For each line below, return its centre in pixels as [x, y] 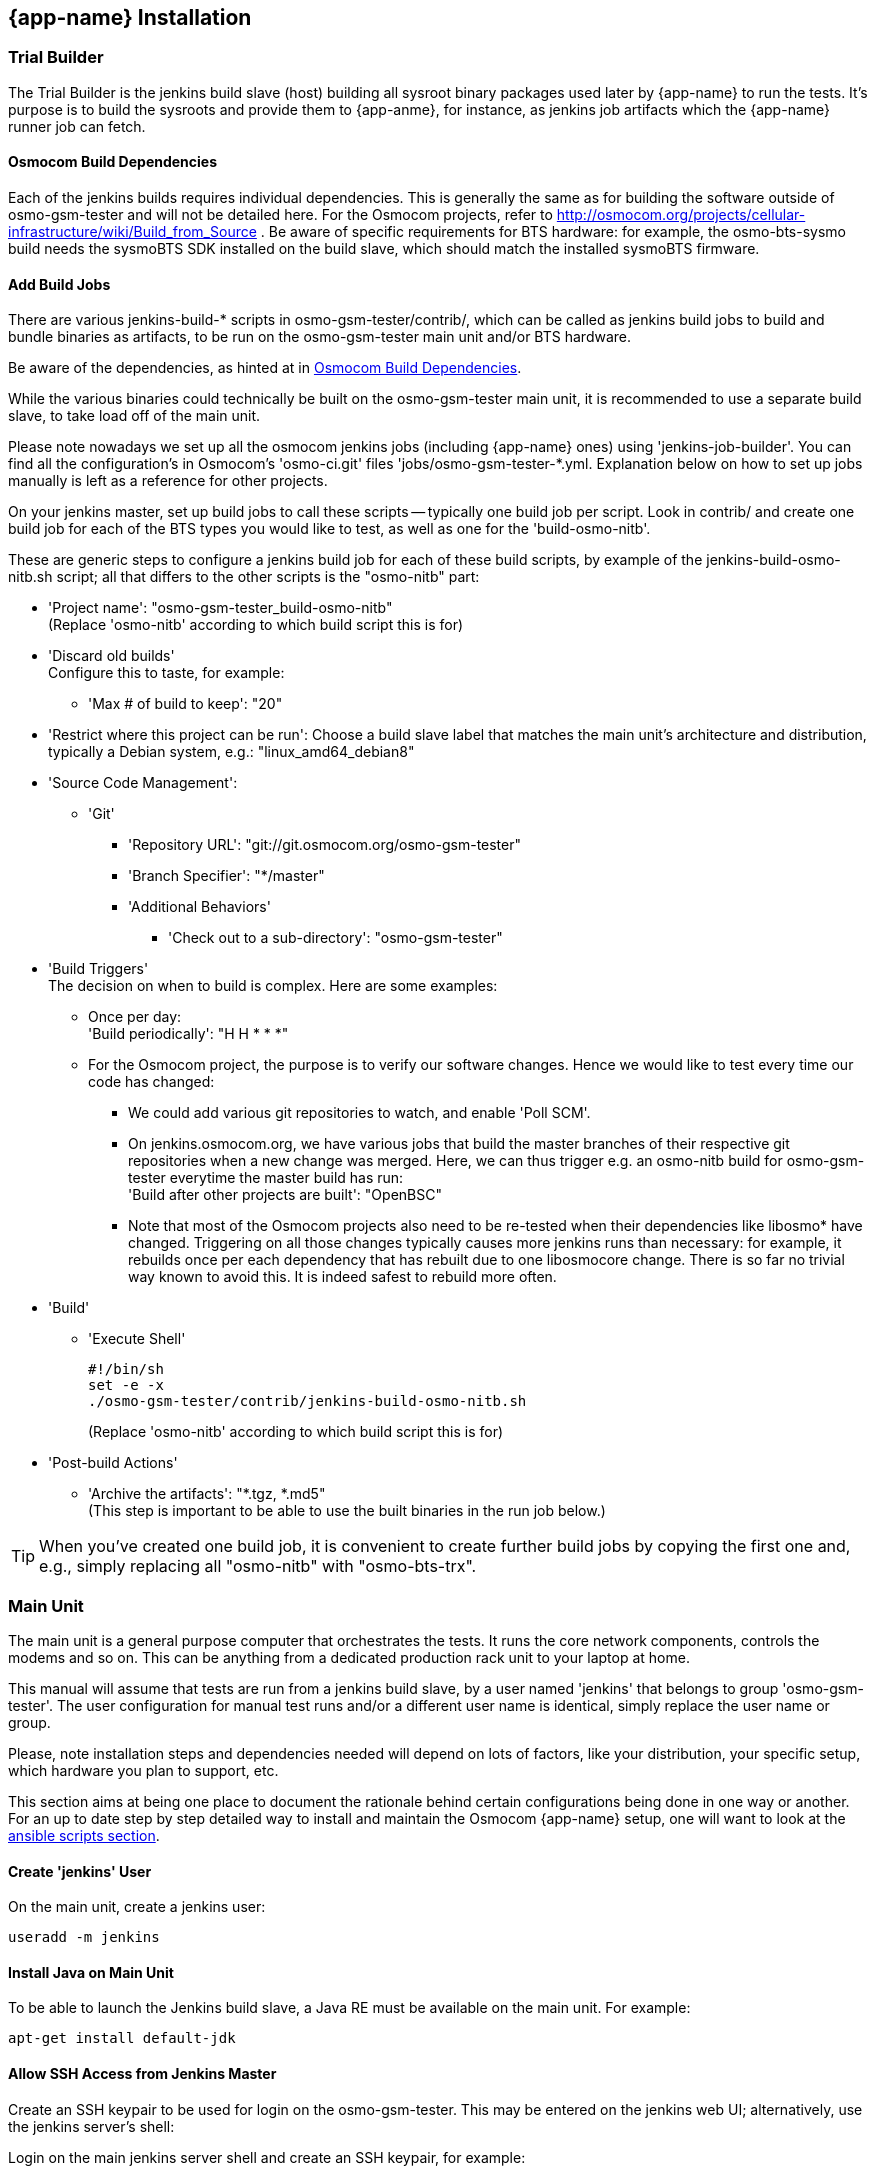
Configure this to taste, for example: [166, 673]
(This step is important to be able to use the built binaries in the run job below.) [347, 1511]
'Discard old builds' [111, 656]
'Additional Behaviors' [199, 907]
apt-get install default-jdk [122, 2038]
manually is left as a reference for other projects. [168, 481]
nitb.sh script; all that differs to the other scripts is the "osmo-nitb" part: [244, 577]
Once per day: [135, 1017]
